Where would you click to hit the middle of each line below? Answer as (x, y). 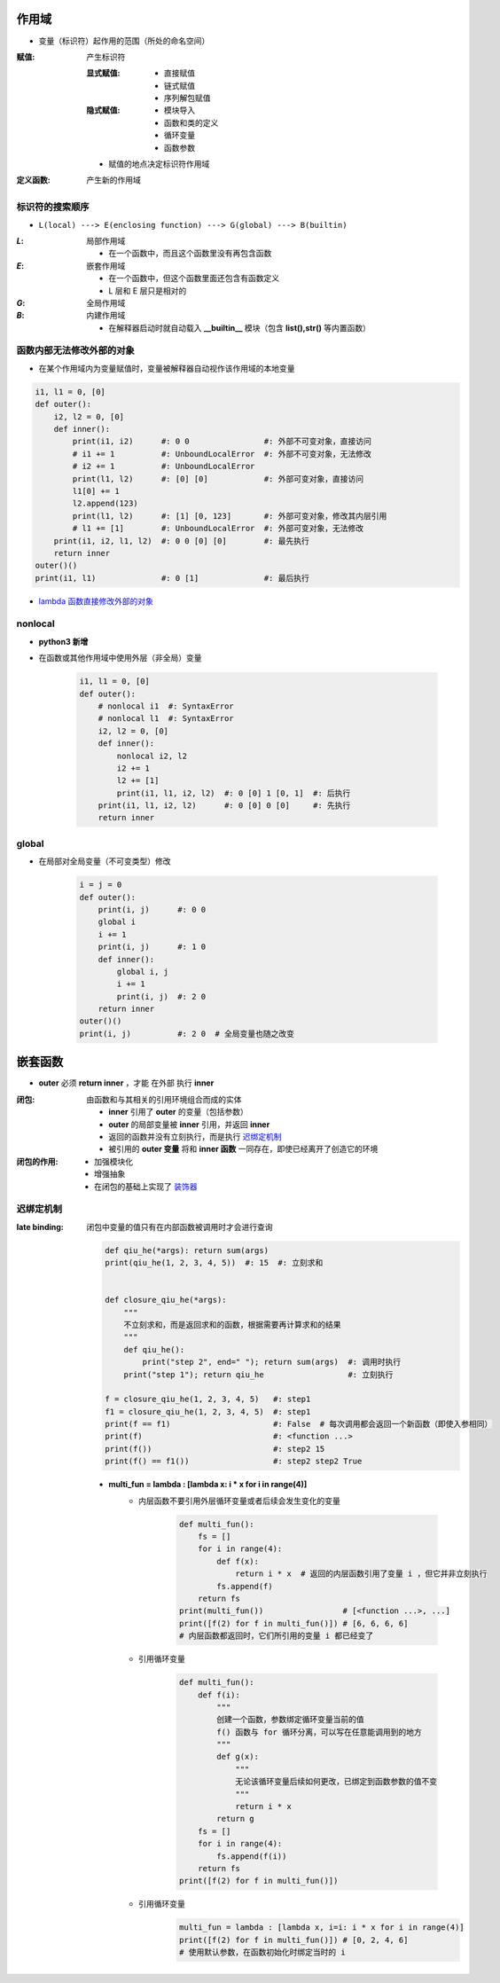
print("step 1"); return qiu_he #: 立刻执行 (258, 1374)
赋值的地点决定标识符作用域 (159, 164)
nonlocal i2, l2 (152, 756)
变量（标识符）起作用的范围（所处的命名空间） (124, 41)
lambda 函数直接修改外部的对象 (96, 601)
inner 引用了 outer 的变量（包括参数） (178, 1112)
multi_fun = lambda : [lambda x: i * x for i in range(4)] (208, 1485)
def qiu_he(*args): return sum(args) (187, 1250)
